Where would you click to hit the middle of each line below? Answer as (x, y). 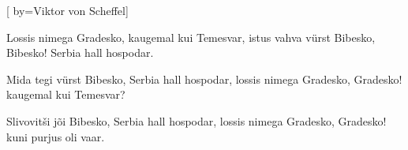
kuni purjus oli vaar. (56, 136)
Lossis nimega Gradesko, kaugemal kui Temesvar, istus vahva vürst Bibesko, (191, 37)
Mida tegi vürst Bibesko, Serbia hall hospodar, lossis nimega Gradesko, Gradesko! (204, 79)
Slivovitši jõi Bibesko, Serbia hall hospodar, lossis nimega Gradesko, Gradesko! (197, 120)
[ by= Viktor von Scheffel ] (67, 10)
